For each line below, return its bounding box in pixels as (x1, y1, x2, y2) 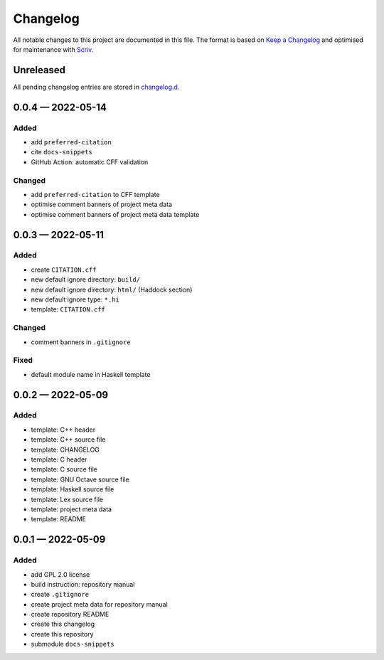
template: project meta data (31, 505, 112, 513)
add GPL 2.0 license (31, 570, 90, 579)
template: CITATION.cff (31, 305, 106, 314)
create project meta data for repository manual (31, 600, 168, 608)
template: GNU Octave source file (31, 475, 129, 484)
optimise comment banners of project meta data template (31, 210, 200, 218)
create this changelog (31, 619, 95, 629)
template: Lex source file (31, 495, 103, 504)
